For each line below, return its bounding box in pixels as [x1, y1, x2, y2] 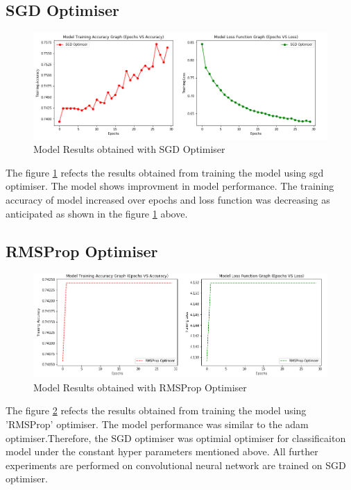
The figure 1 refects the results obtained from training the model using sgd [6, 165, 324, 179]
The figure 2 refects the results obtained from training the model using [6, 403, 307, 418]
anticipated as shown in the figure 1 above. [6, 206, 188, 220]
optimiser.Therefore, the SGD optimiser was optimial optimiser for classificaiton [6, 430, 346, 445]
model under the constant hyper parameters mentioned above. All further [6, 444, 318, 459]
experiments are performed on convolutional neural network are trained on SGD [6, 457, 346, 472]
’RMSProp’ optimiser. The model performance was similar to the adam [6, 417, 309, 432]
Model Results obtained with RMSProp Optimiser [33, 379, 247, 394]
